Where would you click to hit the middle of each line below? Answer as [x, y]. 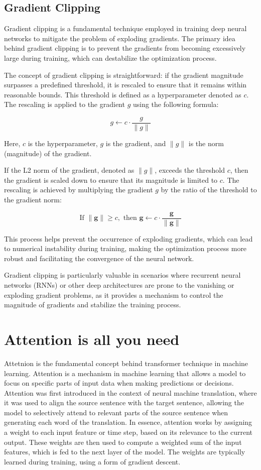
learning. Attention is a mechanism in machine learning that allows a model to [125, 373]
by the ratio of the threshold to [209, 190]
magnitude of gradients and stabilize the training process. [93, 305]
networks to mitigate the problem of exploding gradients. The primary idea [120, 38]
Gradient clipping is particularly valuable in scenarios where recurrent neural [122, 275]
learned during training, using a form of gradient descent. [92, 461]
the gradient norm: [33, 199]
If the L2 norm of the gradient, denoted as [69, 170]
